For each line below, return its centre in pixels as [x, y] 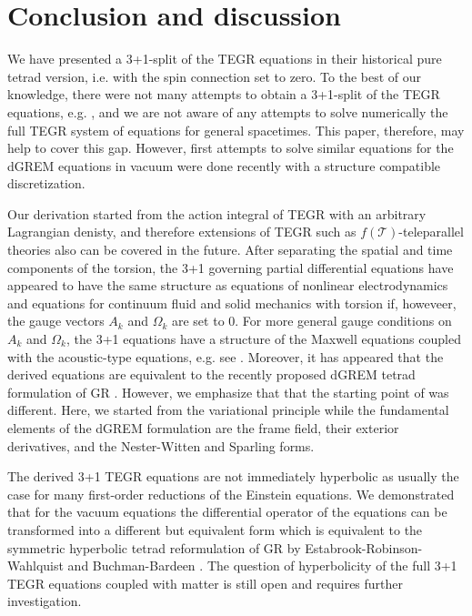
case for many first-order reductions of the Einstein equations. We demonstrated [231, 494]
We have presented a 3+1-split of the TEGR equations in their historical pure [225, 59]
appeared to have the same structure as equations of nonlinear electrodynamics [228, 285]
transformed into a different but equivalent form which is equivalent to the [215, 529]
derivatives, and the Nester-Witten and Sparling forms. [161, 445]
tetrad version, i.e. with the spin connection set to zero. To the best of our [215, 76]
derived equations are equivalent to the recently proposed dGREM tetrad [211, 374]
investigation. [45, 601]
